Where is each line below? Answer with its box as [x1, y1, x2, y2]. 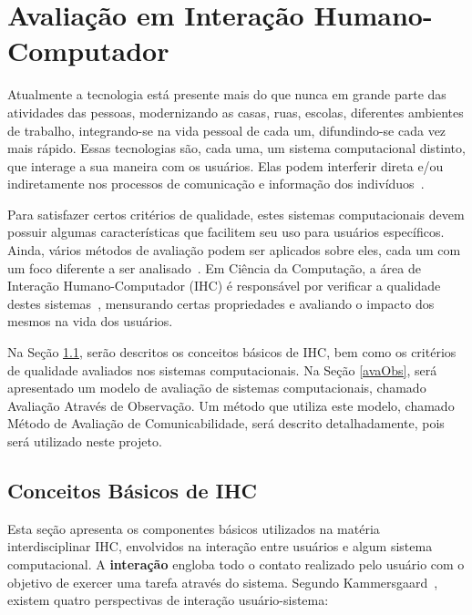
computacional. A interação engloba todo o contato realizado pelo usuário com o [7, 554, 465, 573]
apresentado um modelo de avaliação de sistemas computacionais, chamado [7, 378, 426, 397]
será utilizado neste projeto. [7, 432, 162, 450]
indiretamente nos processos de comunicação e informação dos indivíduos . [7, 174, 425, 193]
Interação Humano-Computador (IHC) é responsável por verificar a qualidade [7, 276, 441, 295]
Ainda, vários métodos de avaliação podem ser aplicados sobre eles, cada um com [7, 241, 461, 260]
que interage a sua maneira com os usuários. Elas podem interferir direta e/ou [7, 156, 444, 175]
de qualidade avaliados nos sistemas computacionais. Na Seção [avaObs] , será [7, 360, 437, 379]
